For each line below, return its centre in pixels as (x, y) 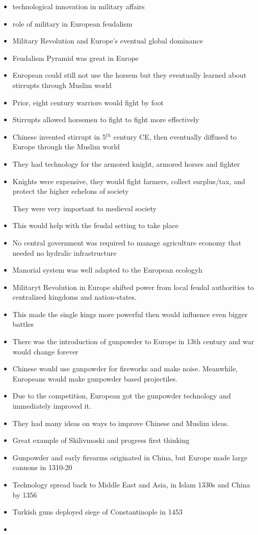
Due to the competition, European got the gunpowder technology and (122, 396)
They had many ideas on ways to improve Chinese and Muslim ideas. (121, 423)
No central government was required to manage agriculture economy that (127, 242)
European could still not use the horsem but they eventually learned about (130, 75)
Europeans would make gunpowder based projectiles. (95, 378)
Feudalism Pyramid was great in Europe (75, 58)
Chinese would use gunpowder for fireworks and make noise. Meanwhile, (125, 369)
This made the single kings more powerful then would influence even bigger (130, 314)
